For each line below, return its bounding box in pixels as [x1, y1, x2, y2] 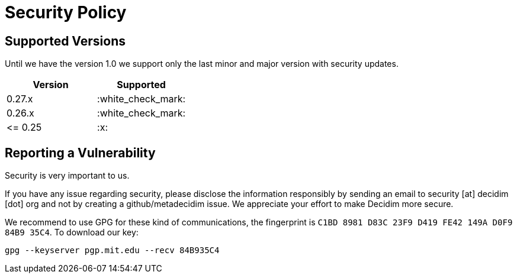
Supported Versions [5, 33, 126, 49]
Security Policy [5, 2, 127, 22]
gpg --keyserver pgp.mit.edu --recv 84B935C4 [5, 245, 220, 256]
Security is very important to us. [5, 170, 130, 181]
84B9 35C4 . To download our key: [5, 227, 139, 238]
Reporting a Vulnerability [5, 145, 156, 160]
